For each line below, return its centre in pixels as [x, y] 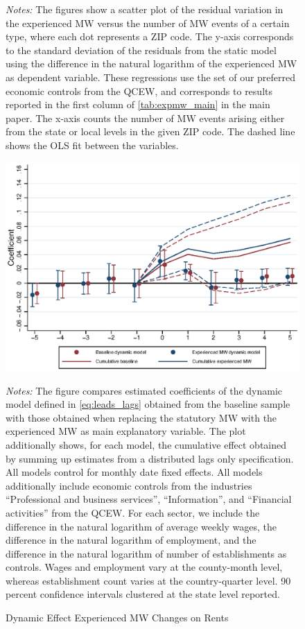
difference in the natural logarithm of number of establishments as [146, 553]
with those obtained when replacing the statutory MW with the [141, 417]
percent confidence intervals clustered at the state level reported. [143, 594]
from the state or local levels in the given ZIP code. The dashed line [150, 131]
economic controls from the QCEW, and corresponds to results [139, 91]
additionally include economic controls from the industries [129, 485]
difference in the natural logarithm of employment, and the [131, 540]
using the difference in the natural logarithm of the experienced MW [151, 63]
